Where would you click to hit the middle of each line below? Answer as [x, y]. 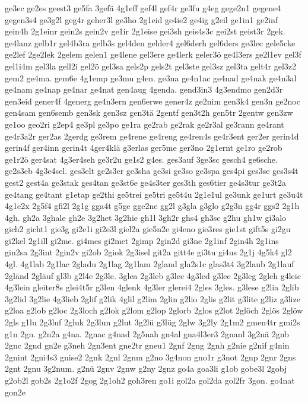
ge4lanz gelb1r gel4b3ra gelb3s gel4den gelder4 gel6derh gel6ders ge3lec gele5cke [150, 42]
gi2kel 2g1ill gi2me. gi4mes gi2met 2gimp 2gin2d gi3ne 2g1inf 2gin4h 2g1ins [142, 240]
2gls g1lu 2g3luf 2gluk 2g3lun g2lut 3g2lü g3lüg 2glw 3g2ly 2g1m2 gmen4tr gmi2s [153, 322]
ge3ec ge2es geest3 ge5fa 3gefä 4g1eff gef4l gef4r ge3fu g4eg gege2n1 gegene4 [143, 8]
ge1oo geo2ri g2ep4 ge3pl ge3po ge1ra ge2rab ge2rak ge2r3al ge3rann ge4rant [145, 124]
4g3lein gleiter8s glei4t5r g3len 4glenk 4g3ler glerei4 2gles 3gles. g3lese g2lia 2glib [152, 287]
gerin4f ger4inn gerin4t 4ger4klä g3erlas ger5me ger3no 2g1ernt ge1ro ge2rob [144, 148]
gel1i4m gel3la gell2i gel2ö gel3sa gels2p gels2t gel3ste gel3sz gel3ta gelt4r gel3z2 [151, 66]
